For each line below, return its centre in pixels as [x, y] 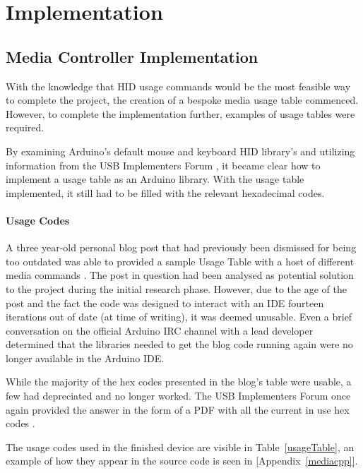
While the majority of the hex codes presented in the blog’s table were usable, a [179, 382]
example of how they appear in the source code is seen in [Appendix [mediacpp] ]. [182, 461]
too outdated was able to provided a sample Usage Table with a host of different [180, 261]
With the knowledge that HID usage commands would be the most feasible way [178, 86]
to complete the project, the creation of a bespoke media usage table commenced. [182, 100]
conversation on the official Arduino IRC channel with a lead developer [160, 330]
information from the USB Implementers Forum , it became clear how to [163, 165]
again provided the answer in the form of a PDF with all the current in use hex [178, 409]
